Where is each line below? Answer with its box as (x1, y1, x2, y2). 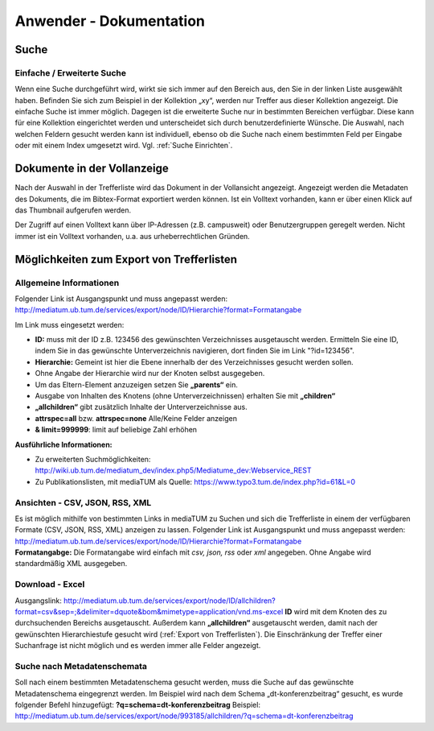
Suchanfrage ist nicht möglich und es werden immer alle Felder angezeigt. (14, 641, 261, 650)
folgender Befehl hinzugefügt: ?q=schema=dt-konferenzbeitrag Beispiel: (14, 700, 261, 710)
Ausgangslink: (14, 596, 62, 605)
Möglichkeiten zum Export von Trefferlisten (14, 252, 237, 266)
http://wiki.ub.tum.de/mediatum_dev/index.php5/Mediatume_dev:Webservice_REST (35, 465, 312, 475)
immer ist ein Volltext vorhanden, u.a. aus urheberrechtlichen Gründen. (14, 231, 251, 241)
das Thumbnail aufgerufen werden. (14, 205, 132, 215)
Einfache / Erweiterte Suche (14, 67, 126, 78)
